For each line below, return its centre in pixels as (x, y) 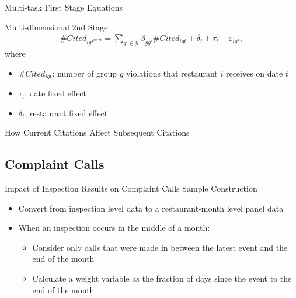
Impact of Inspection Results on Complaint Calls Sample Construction (131, 188)
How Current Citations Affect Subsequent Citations (97, 132)
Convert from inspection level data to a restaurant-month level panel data (151, 208)
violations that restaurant (172, 73)
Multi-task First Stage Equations (64, 7)
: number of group (85, 73)
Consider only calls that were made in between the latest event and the (160, 247)
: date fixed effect (56, 93)
